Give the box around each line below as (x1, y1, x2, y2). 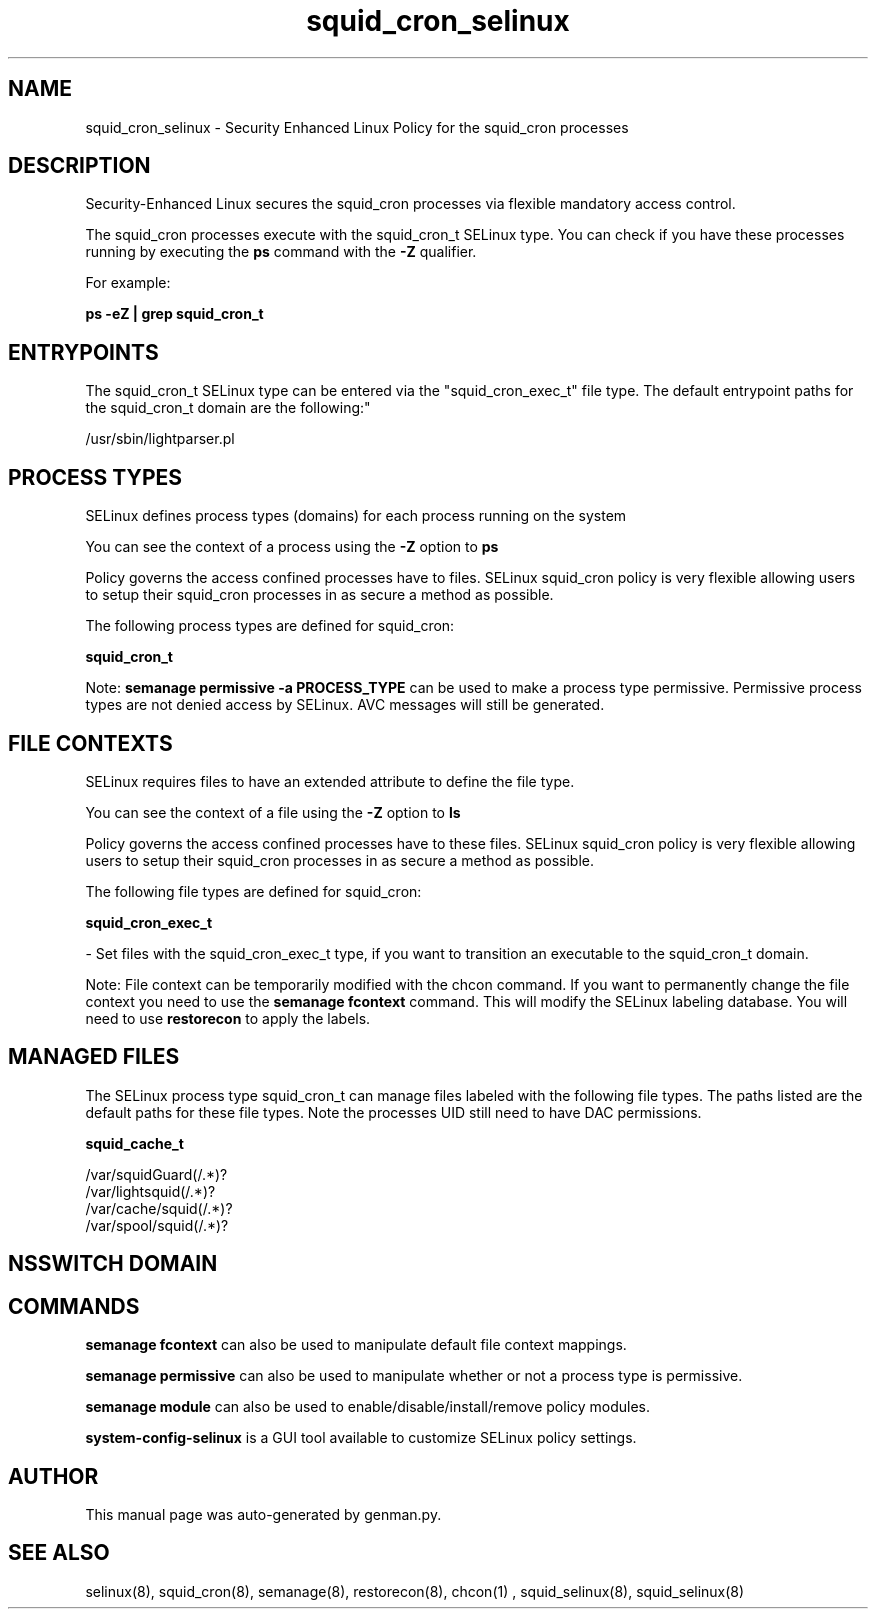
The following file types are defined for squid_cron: (85, 882, 422, 900)
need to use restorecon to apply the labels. (85, 1009, 371, 1027)
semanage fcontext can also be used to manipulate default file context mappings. (85, 1336, 627, 1354)
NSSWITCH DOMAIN (8, 1251, 218, 1277)
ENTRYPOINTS (8, 339, 159, 365)
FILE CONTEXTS (8, 730, 173, 756)
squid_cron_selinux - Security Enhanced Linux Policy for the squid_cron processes (85, 118, 629, 136)
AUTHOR (8, 1463, 99, 1489)
